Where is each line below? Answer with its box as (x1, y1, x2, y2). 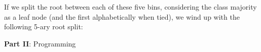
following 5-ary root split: (4, 21, 83, 32)
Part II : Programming (4, 38, 76, 48)
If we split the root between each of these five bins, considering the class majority (4, 2, 257, 12)
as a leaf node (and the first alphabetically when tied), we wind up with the (4, 11, 240, 22)
